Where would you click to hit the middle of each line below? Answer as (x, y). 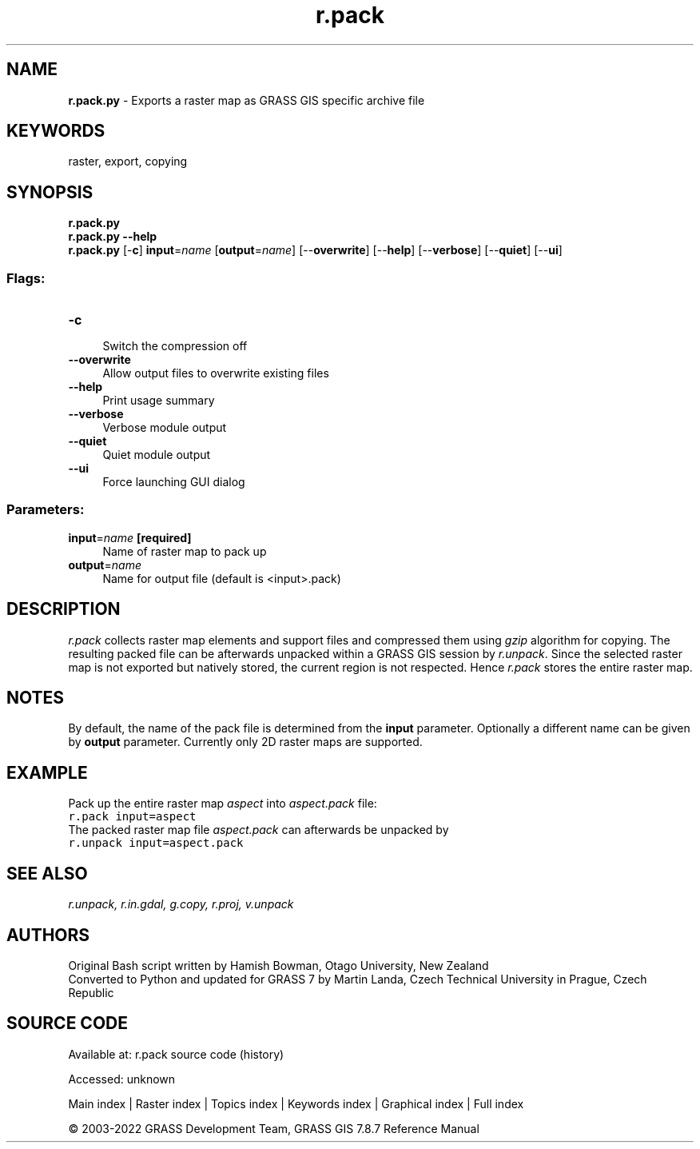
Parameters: (46, 510)
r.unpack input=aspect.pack (156, 843)
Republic (91, 993)
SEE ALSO (47, 873)
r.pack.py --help (113, 237)
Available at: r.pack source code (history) (176, 1054)
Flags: (26, 278)
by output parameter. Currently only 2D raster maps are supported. (245, 742)
